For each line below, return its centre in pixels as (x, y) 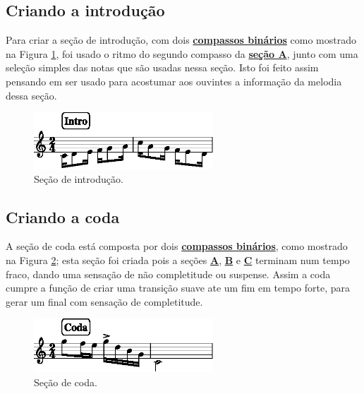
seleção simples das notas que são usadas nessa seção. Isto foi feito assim (162, 67)
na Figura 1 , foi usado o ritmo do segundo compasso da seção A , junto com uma (182, 53)
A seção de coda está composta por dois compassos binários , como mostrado (177, 246)
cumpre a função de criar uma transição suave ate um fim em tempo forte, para (178, 288)
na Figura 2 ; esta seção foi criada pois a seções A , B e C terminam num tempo (178, 260)
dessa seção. (31, 95)
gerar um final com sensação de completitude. (104, 301)
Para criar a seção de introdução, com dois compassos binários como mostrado (181, 40)
